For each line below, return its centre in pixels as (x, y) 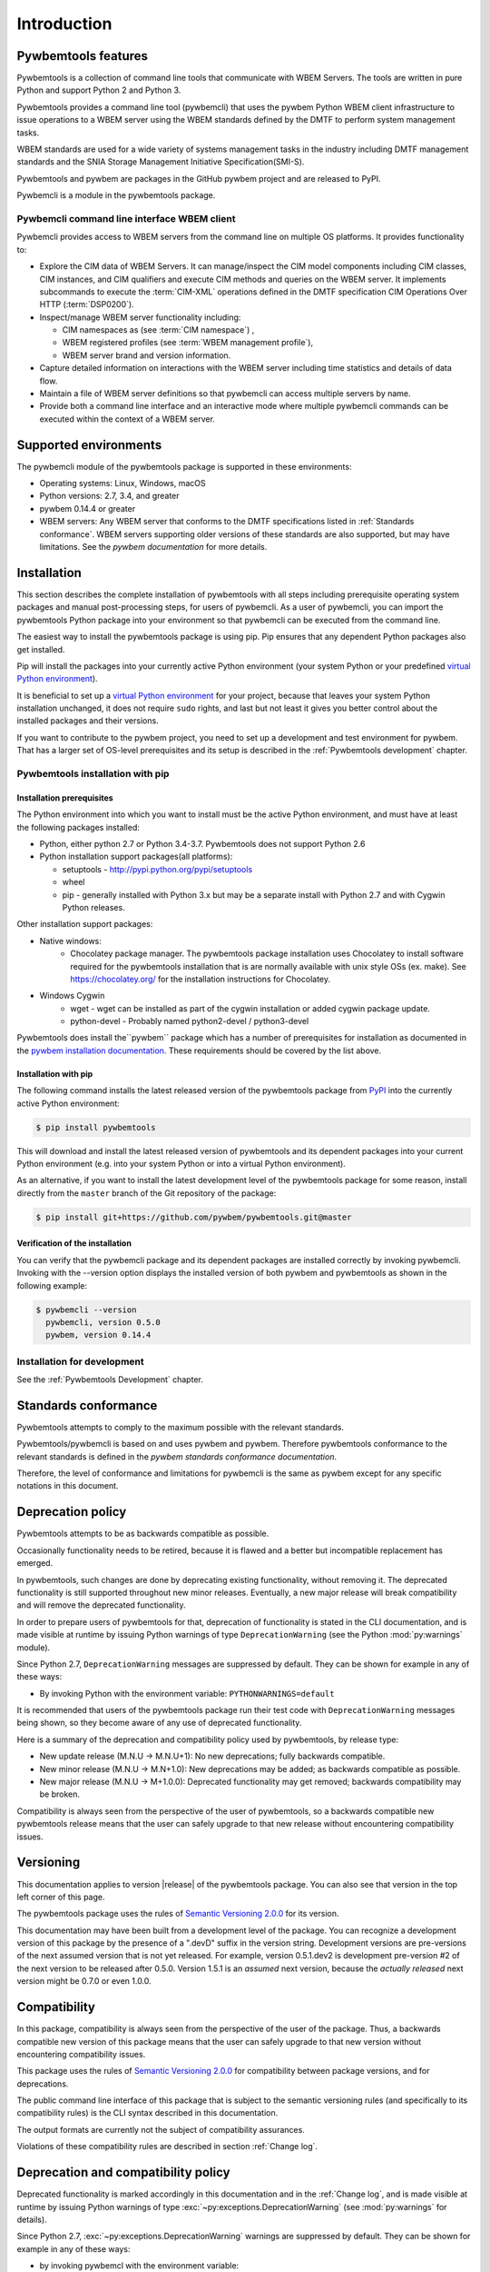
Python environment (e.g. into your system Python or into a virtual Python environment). (181, 1163)
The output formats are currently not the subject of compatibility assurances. (161, 2129)
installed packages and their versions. (88, 721)
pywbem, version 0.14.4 (98, 1335)
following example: (52, 1285)
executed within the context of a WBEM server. (127, 419)
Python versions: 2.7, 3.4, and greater (110, 496)
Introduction (64, 24)
